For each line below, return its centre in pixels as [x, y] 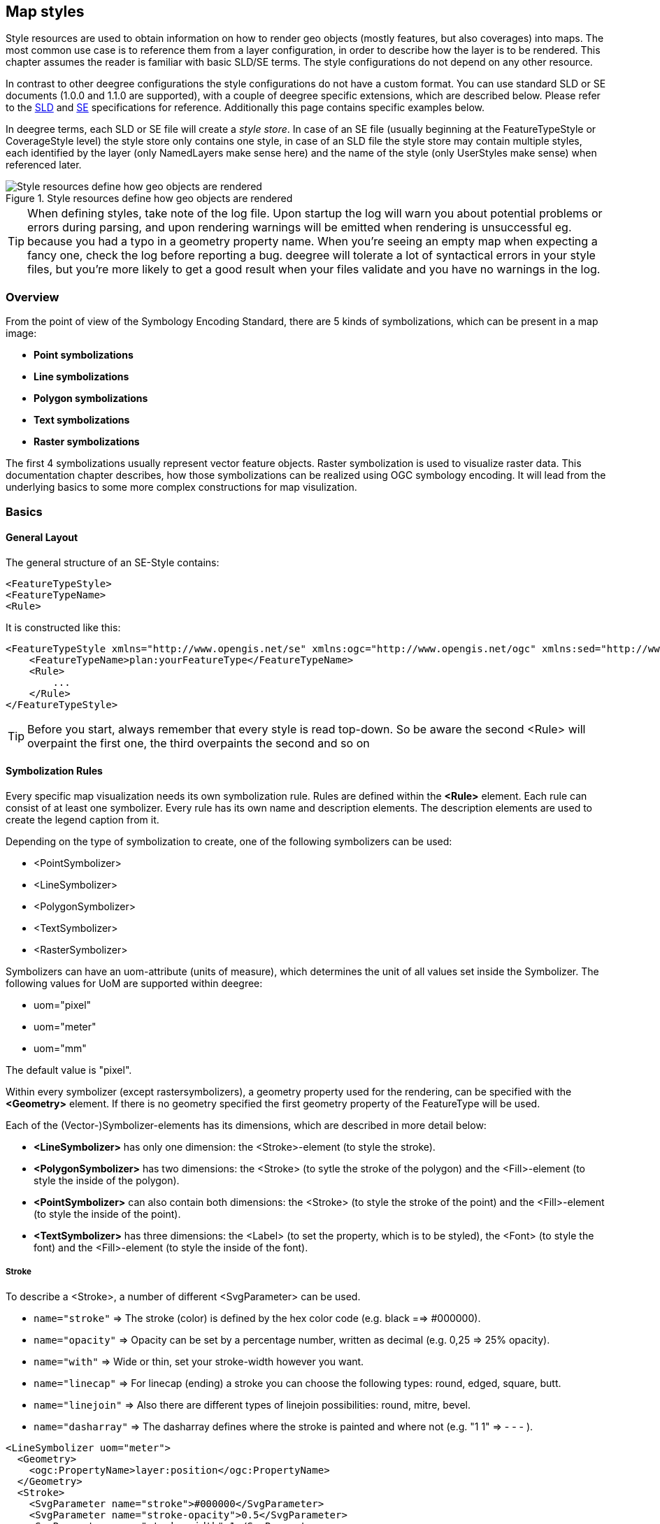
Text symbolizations [82, 420]
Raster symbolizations [87, 442]
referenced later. [44, 165]
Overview [33, 297]
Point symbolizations [84, 355]
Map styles [45, 12]
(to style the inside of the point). [107, 1214]
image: [21, 333]
